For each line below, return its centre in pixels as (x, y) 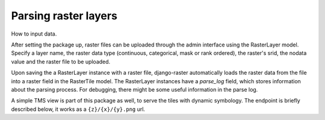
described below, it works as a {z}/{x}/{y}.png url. (78, 109)
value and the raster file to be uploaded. (61, 62)
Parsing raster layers (64, 16)
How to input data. (34, 34)
